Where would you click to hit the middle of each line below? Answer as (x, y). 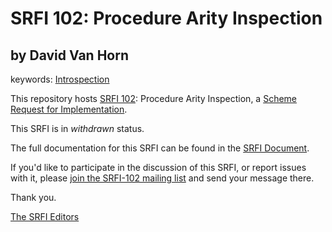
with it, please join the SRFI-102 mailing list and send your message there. (162, 178)
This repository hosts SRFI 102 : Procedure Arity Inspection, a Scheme (154, 98)
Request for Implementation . (69, 109)
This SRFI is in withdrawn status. (77, 128)
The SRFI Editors (45, 216)
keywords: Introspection (60, 79)
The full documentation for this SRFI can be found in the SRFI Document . (160, 148)
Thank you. (33, 197)
